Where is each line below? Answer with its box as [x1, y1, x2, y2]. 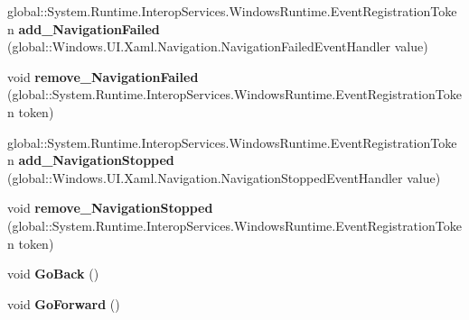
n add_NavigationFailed [7, 19, 160, 38]
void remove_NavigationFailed [7, 67, 199, 86]
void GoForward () [7, 294, 120, 313]
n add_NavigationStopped [7, 151, 174, 169]
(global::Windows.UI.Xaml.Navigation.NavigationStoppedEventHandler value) [7, 168, 441, 187]
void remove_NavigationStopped [7, 198, 213, 217]
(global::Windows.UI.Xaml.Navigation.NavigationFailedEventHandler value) [7, 37, 428, 56]
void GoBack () [7, 264, 99, 283]
